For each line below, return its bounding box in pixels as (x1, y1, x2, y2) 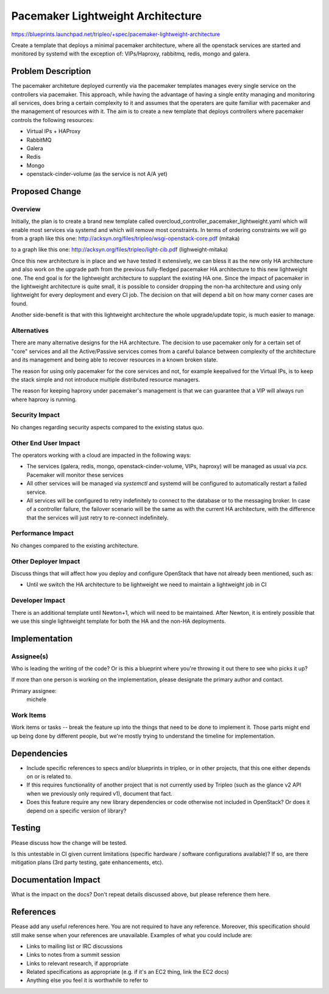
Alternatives (11, 326, 49, 335)
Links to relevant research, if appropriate (26, 959, 129, 967)
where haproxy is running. (11, 396, 77, 403)
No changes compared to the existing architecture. (11, 542, 140, 549)
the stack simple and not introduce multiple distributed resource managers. (11, 375, 200, 383)
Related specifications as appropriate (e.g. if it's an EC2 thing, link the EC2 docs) (26, 968, 229, 976)
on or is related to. (26, 773, 73, 780)
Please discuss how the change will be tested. (11, 839, 127, 846)
